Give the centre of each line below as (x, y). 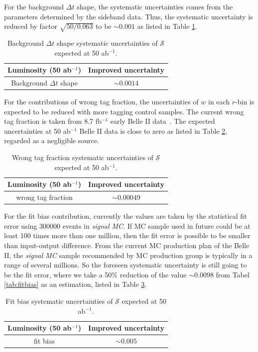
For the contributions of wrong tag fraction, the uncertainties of (101, 102)
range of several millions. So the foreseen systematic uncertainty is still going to (126, 265)
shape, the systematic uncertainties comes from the (155, 6)
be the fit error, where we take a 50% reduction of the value (95, 274)
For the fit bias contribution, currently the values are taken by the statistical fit (126, 216)
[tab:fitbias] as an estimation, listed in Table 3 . (75, 284)
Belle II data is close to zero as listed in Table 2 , (153, 131)
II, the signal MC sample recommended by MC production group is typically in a (128, 255)
